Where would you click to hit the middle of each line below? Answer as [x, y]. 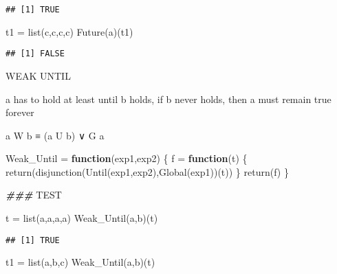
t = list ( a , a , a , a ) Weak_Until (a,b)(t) [82, 218]
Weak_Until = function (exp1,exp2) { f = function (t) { [127, 158]
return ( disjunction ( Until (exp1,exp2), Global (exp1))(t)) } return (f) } [147, 171]
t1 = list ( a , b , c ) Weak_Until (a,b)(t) [80, 262]
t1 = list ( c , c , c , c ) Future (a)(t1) [69, 31]
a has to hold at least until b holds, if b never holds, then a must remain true [168, 99]
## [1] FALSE [35, 54]
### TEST [34, 195]
